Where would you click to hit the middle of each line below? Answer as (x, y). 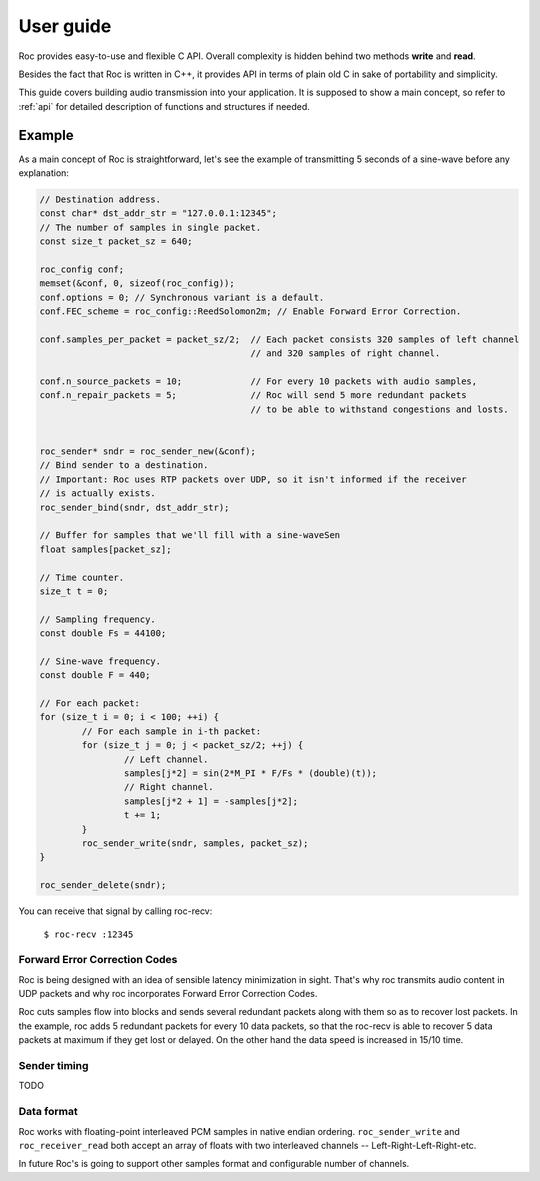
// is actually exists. (98, 493)
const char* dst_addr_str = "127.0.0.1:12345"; (158, 213)
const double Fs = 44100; (103, 633)
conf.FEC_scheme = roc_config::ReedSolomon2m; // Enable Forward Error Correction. (250, 311)
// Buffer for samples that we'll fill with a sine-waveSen (190, 535)
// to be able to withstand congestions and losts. (379, 409)
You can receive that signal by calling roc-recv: (115, 911)
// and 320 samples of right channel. (345, 353)
